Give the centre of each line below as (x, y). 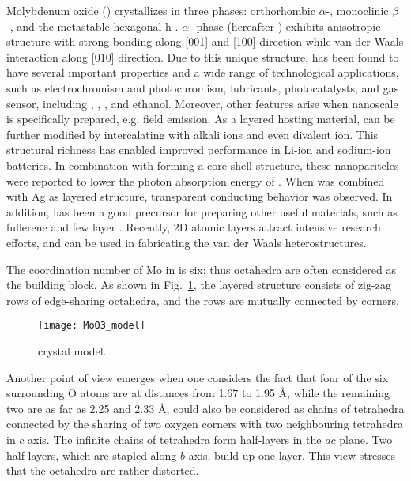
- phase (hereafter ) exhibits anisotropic (285, 26)
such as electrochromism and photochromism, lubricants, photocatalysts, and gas (203, 87)
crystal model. (72, 350)
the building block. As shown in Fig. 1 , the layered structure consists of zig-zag (199, 285)
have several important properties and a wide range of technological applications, (203, 72)
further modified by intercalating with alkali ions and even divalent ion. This (192, 134)
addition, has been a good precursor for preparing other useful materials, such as (202, 211)
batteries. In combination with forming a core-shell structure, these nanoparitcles (203, 165)
